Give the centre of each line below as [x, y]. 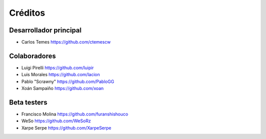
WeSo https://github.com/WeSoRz [56, 121]
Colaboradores [33, 56]
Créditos [27, 13]
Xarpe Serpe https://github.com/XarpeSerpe [66, 128]
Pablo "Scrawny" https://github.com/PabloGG [68, 82]
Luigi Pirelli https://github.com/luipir [58, 68]
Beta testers [28, 102]
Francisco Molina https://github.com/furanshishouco [75, 114]
